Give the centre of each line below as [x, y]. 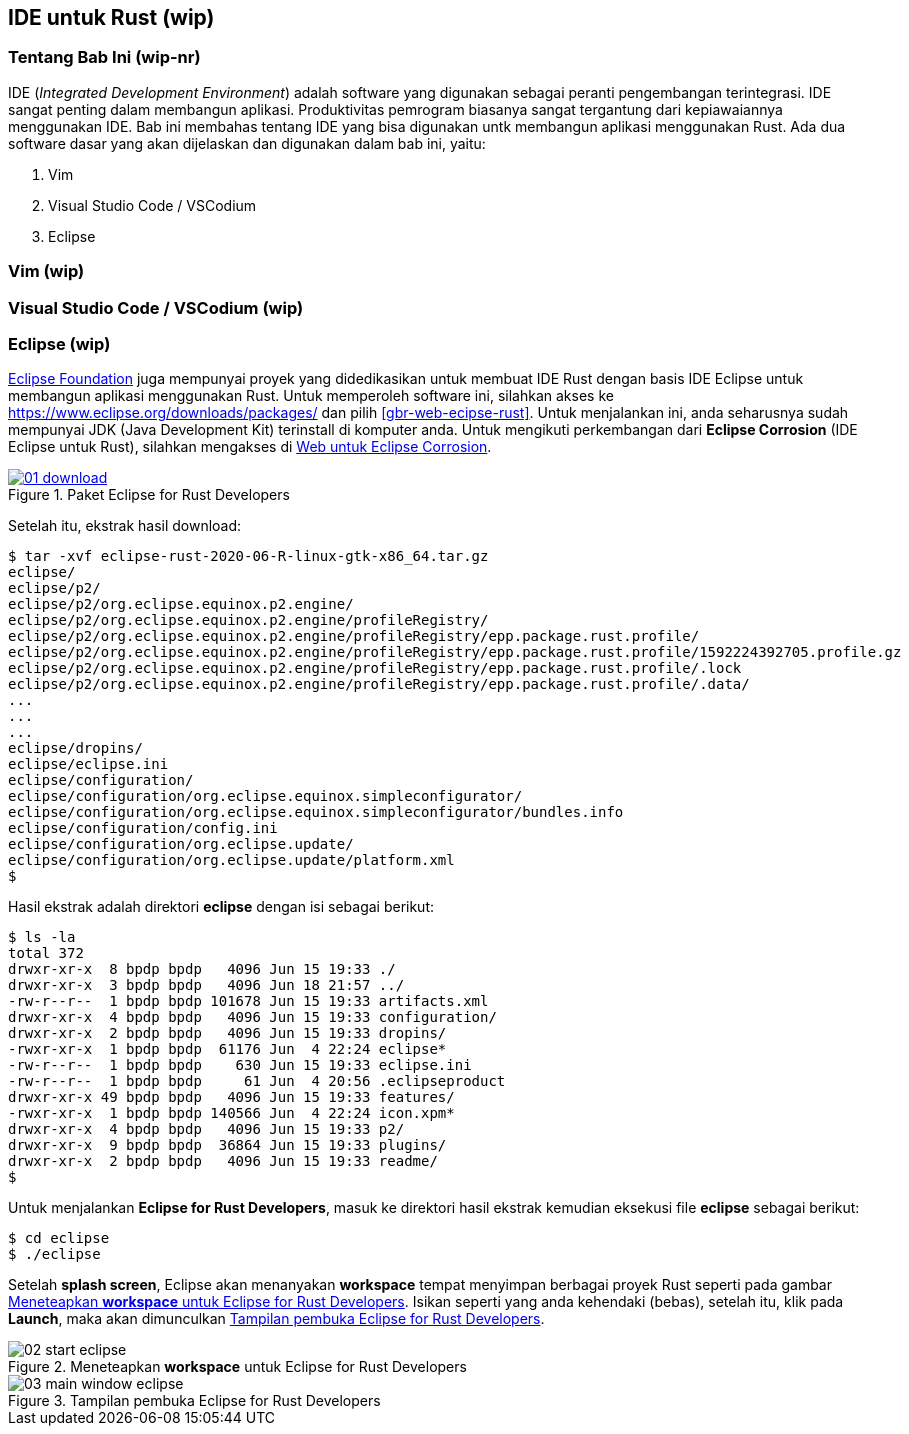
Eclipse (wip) [59, 343]
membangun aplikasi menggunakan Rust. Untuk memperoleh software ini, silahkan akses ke [311, 396]
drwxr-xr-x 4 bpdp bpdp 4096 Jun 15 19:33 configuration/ [252, 1017]
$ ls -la [42, 937]
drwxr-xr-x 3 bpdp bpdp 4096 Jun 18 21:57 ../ [206, 985]
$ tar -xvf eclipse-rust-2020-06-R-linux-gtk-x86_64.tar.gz [248, 556]
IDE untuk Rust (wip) [111, 17]
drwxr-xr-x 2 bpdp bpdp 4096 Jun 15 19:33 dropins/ [227, 1033]
